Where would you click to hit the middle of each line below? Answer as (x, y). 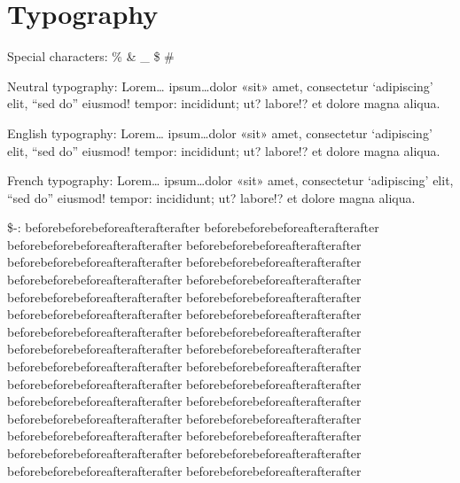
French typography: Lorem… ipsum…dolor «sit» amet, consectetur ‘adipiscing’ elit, (230, 180)
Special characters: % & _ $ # (91, 56)
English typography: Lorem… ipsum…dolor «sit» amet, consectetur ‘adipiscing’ (220, 132)
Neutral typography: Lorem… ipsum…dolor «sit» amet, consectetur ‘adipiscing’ (220, 86)
